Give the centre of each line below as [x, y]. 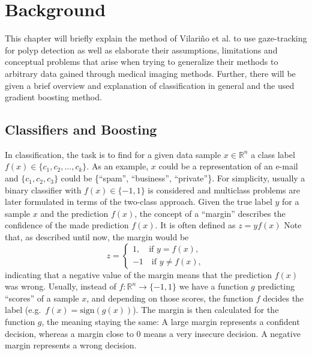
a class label [273, 154]
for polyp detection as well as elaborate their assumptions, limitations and [141, 50]
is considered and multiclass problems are [224, 190]
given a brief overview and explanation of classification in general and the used [150, 85]
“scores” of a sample [42, 298]
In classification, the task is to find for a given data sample [113, 154]
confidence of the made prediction [67, 225]
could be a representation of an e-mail [228, 166]
